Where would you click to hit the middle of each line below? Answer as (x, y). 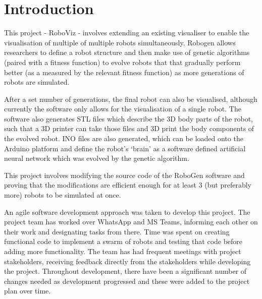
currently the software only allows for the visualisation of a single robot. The (123, 109)
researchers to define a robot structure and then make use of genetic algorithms (127, 52)
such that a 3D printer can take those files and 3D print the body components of (129, 128)
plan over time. (28, 291)
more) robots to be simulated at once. (63, 195)
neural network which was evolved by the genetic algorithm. (97, 158)
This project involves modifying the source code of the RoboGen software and (124, 175)
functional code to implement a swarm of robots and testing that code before (123, 241)
